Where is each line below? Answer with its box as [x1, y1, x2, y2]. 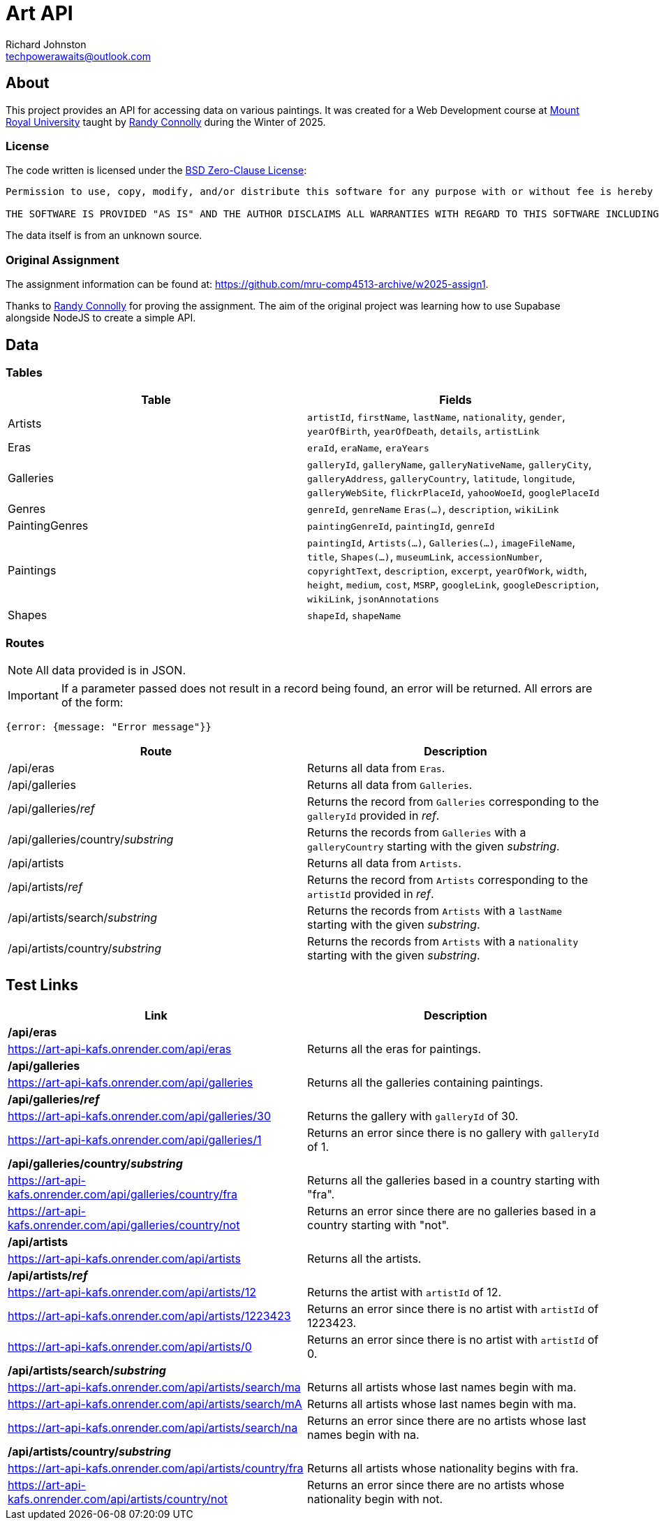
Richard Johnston [6, 38, 87, 50]
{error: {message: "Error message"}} [6, 721, 212, 733]
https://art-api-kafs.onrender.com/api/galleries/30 [8, 1108, 271, 1123]
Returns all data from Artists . [307, 856, 461, 871]
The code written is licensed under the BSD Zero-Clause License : [6, 164, 307, 177]
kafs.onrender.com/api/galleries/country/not [8, 1217, 240, 1232]
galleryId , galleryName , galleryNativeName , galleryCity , [307, 457, 592, 472]
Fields [439, 393, 472, 407]
